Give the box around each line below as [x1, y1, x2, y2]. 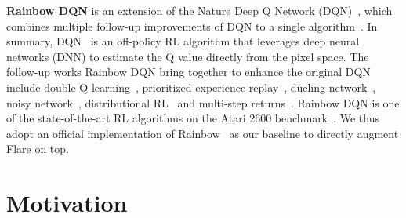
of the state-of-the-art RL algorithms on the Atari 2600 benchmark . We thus [6, 110, 379, 126]
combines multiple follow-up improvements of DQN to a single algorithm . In [6, 17, 378, 34]
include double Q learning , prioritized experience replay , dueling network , [6, 78, 376, 95]
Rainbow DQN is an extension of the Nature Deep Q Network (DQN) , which [6, 2, 393, 18]
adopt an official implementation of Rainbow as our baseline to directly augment [6, 125, 399, 141]
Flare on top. [6, 140, 69, 157]
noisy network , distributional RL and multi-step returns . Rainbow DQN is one [6, 94, 400, 111]
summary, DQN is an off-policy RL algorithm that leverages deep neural [6, 33, 360, 49]
